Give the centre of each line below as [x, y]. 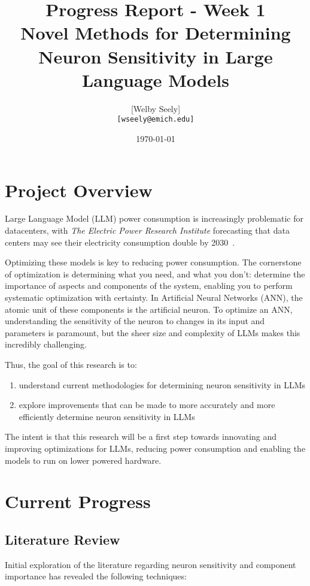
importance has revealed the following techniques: [96, 576]
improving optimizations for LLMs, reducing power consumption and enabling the [155, 448]
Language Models [155, 79]
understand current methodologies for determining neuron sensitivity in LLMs [162, 384]
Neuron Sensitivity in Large [156, 56]
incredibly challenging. [46, 344]
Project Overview [79, 190]
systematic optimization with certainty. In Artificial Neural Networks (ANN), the [154, 297]
